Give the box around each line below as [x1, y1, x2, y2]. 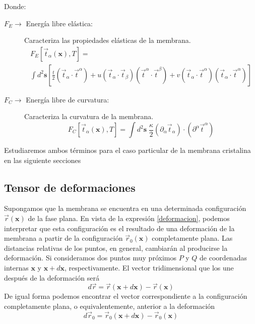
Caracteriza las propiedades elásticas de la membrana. [24, 35, 191, 45]
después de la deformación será [4, 272, 99, 283]
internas [4, 262, 29, 273]
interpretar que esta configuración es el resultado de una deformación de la [4, 223, 235, 233]
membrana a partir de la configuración [4, 233, 123, 243]
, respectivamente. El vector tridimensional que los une [65, 262, 234, 273]
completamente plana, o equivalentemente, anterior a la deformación [4, 300, 215, 311]
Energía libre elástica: [26, 18, 93, 28]
